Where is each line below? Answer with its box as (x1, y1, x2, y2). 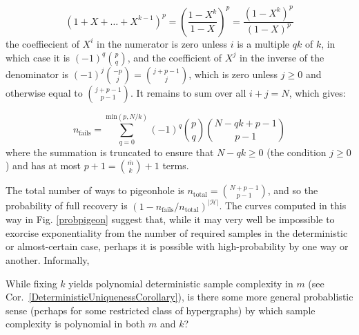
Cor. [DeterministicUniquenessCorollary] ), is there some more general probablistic (6, 289, 353, 304)
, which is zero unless (188, 66, 278, 81)
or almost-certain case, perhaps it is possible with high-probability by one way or (6, 239, 349, 253)
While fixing (6, 276, 57, 290)
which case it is (6, 50, 70, 64)
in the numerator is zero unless (97, 36, 227, 50)
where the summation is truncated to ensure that (6, 144, 214, 159)
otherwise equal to (6, 85, 83, 99)
